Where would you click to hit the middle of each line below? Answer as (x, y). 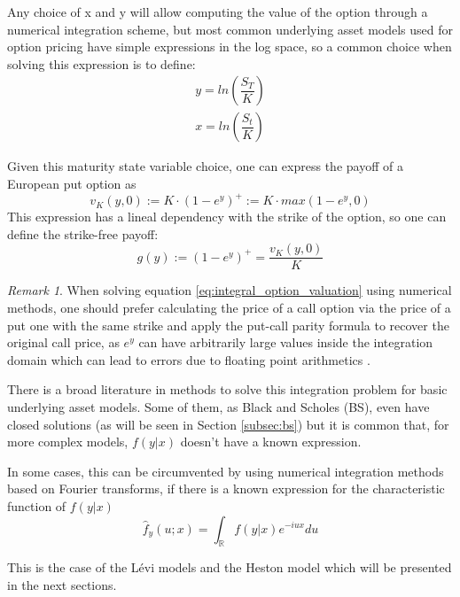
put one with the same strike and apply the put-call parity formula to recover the (228, 325)
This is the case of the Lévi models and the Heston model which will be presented (230, 567)
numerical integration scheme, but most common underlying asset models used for (230, 29)
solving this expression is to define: (101, 63)
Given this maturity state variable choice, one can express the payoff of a (205, 166)
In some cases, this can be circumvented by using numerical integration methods (226, 471)
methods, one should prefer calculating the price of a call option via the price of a (229, 307)
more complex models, (68, 442)
